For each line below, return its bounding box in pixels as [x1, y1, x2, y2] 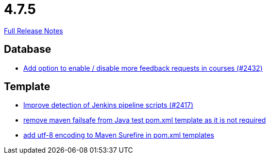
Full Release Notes [4, 26, 63, 35]
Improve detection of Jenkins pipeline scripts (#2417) [23, 101, 194, 110]
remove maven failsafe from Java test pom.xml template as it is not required [23, 116, 266, 125]
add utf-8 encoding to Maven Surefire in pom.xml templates [23, 131, 214, 140]
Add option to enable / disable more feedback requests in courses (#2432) [23, 63, 263, 72]
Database [4, 43, 51, 56]
